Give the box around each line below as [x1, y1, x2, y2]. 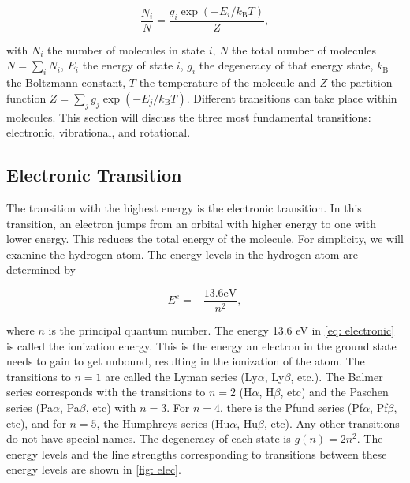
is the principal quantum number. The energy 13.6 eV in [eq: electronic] [48, 322, 395, 339]
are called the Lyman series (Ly [105, 368, 258, 384]
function [6, 89, 47, 106]
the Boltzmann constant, [6, 74, 126, 91]
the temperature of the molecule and [139, 74, 316, 91]
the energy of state [82, 57, 173, 73]
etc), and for [6, 414, 66, 431]
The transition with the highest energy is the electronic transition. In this [6, 200, 362, 215]
